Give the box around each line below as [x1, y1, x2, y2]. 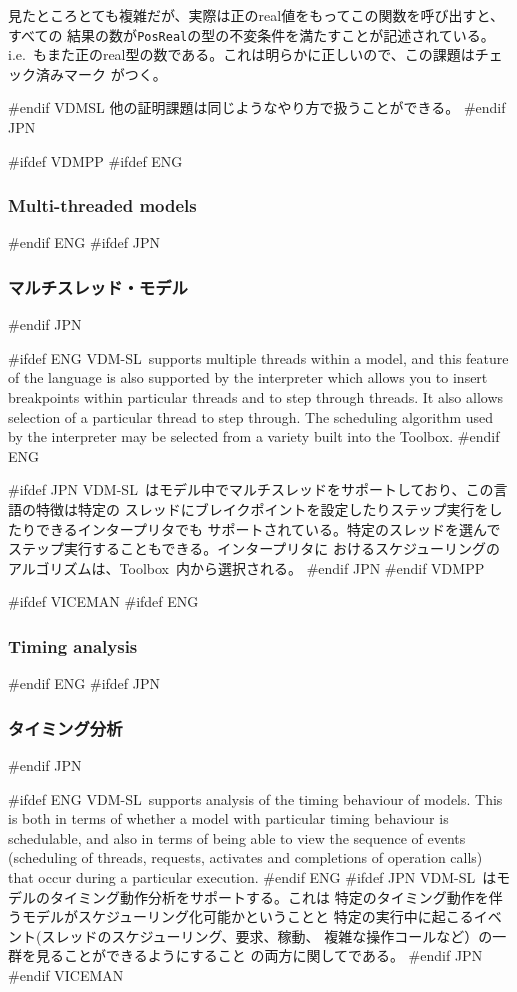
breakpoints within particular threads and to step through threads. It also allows [8, 387, 504, 408]
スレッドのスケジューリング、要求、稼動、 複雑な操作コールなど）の [41, 925, 493, 946]
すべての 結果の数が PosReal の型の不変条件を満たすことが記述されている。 [8, 24, 495, 45]
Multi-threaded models [8, 193, 197, 218]
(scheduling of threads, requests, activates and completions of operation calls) [8, 847, 483, 868]
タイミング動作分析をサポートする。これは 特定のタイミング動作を [49, 886, 489, 907]
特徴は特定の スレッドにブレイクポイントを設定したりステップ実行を [35, 499, 489, 519]
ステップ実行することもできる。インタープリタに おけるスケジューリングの [8, 538, 500, 559]
